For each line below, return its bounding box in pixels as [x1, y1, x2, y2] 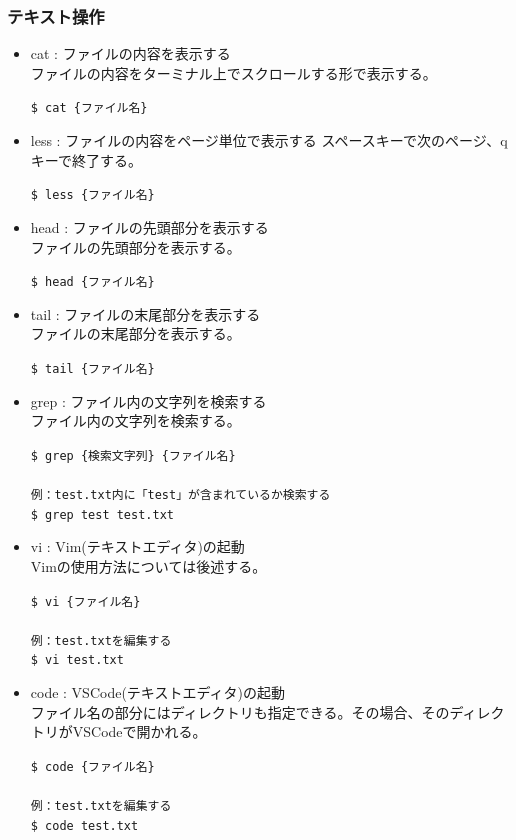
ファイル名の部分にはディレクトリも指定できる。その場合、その [30, 701, 450, 722]
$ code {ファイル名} [30, 759, 155, 774]
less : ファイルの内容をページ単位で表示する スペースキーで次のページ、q [30, 130, 508, 151]
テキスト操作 [7, 3, 105, 28]
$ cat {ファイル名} [30, 101, 148, 116]
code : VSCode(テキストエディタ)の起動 [30, 682, 285, 703]
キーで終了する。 [30, 149, 142, 170]
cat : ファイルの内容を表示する [30, 43, 231, 64]
